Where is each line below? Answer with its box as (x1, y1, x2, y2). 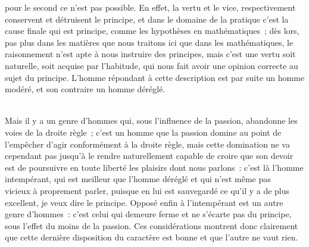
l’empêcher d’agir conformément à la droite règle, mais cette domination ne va (5, 137, 290, 150)
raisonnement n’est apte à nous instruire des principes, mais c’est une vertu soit (5, 48, 296, 60)
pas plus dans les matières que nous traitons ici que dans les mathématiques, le (5, 36, 294, 48)
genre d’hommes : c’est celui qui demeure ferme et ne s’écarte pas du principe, (5, 208, 292, 220)
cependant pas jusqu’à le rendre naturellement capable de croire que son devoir (5, 149, 294, 162)
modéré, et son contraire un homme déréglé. (5, 83, 166, 95)
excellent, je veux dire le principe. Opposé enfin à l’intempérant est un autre (5, 196, 283, 208)
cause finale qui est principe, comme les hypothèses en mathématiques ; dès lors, (5, 24, 299, 37)
